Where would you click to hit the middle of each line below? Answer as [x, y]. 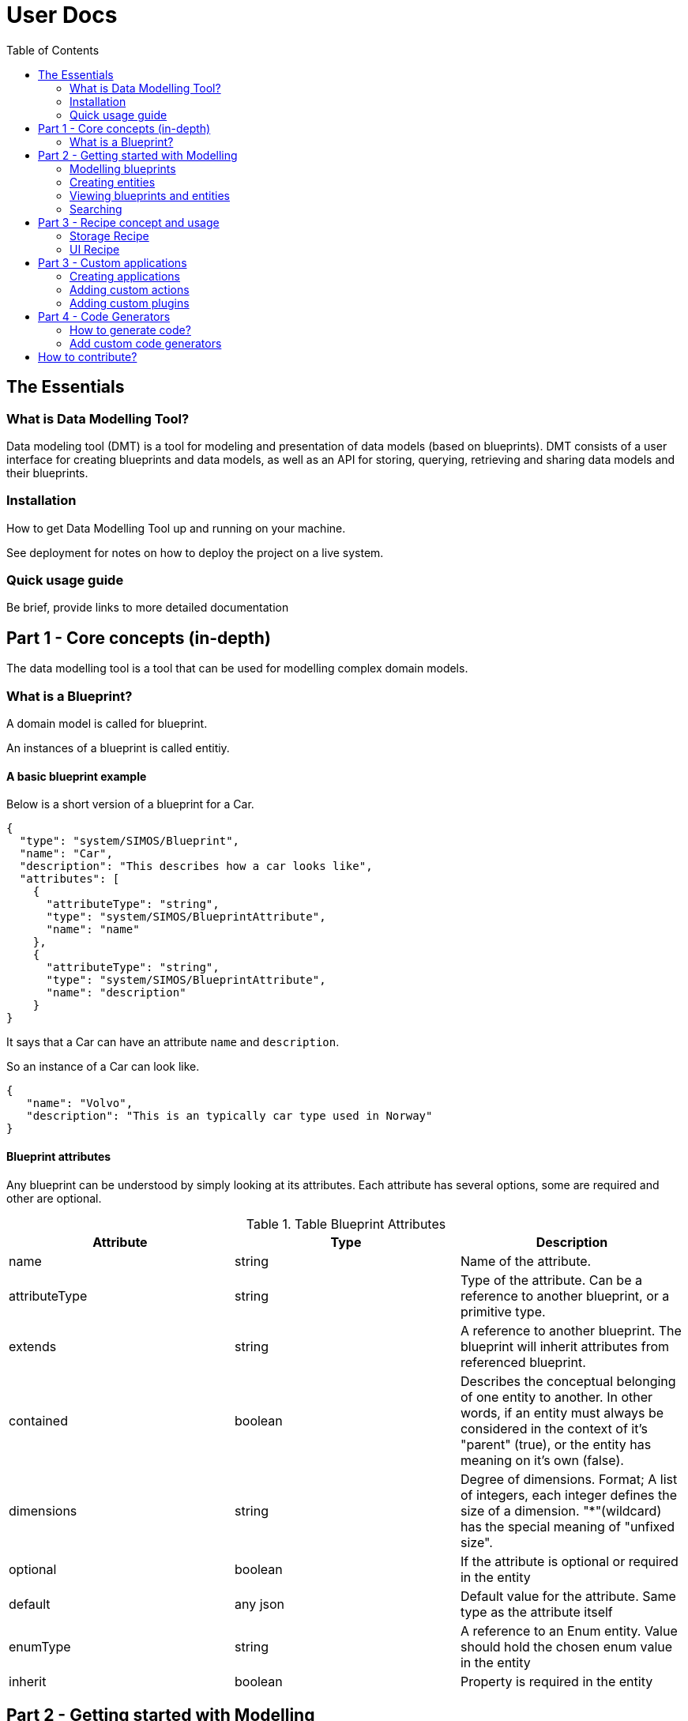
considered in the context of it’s [554, 1428]
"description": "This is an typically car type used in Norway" [229, 1116]
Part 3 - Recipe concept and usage [129, 222]
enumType [40, 1646]
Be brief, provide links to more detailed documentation [148, 608]
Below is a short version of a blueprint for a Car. [130, 804]
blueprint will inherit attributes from [564, 1346]
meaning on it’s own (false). [542, 1460]
